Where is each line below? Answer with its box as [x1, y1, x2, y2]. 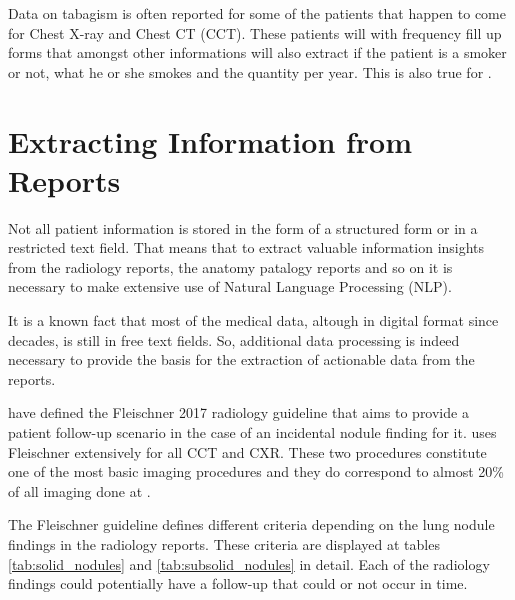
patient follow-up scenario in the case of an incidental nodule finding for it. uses [8, 422, 497, 443]
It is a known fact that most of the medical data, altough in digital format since [8, 310, 499, 331]
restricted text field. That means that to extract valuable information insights [8, 237, 485, 258]
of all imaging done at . [8, 480, 151, 501]
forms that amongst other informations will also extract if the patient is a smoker [8, 42, 507, 63]
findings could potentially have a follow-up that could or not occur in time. [8, 573, 468, 594]
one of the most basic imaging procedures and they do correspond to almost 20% [8, 461, 504, 482]
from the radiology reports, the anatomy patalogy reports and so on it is [8, 256, 453, 277]
